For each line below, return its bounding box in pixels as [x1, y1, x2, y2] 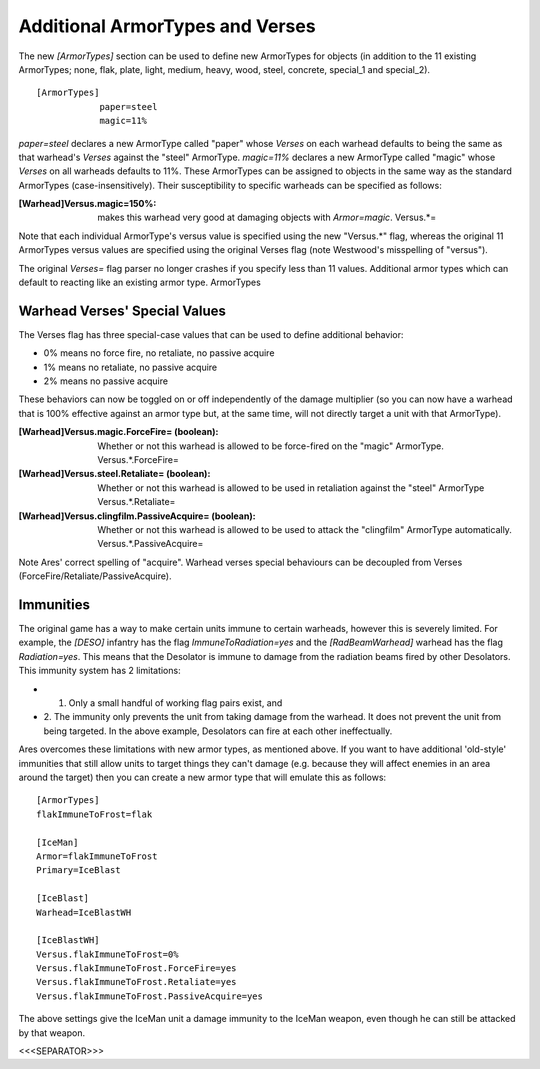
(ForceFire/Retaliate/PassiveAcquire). [18, 570, 172, 582]
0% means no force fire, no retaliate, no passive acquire [43, 347, 275, 359]
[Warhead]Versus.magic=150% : [18, 198, 157, 210]
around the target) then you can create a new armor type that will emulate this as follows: [18, 771, 387, 783]
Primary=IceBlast [36, 865, 121, 876]
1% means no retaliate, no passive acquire [43, 361, 218, 373]
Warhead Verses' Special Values [18, 302, 227, 319]
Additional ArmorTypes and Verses [18, 15, 316, 37]
